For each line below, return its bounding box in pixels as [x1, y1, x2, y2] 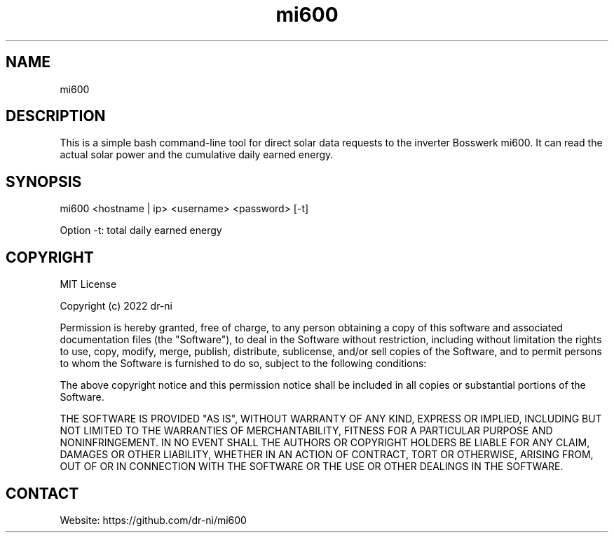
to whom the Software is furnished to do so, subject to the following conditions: [60, 357, 427, 370]
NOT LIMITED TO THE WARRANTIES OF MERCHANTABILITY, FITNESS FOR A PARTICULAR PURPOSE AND [60, 425, 553, 437]
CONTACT [6, 484, 79, 502]
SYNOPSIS [6, 172, 82, 191]
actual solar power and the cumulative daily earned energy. [60, 149, 334, 161]
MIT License [60, 278, 117, 291]
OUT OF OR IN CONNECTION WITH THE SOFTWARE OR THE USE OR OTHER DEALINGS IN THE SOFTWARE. [60, 460, 564, 473]
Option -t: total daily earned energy [60, 224, 222, 237]
